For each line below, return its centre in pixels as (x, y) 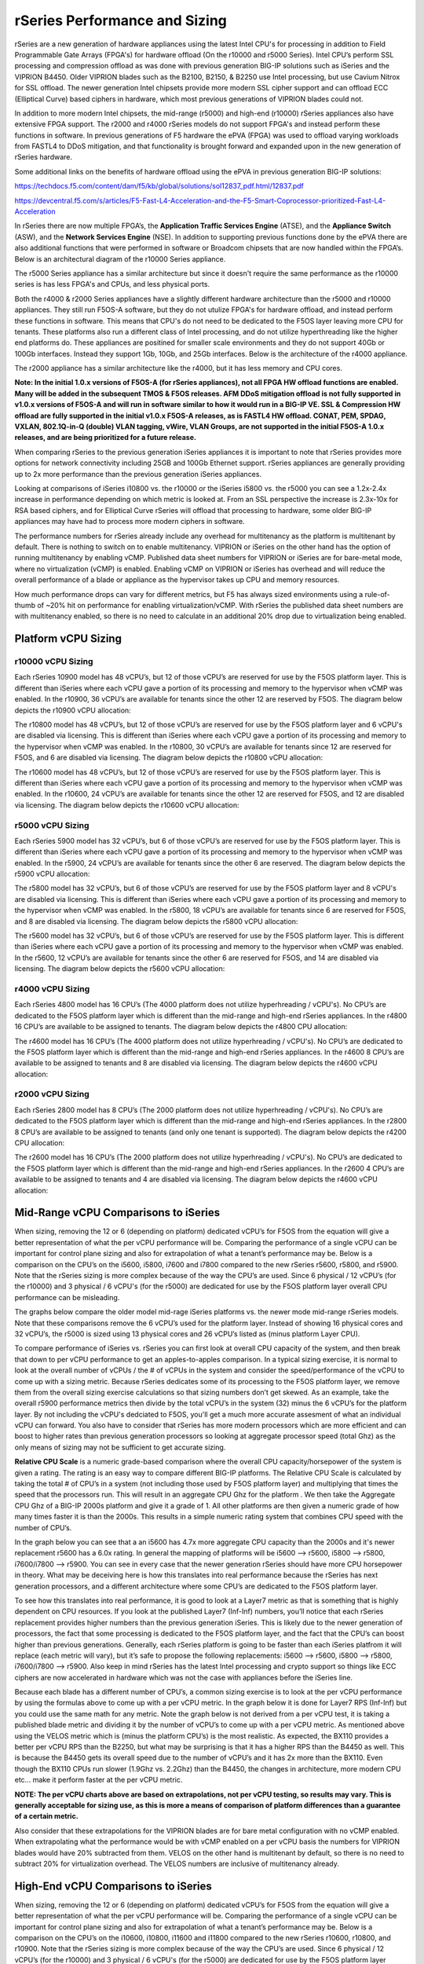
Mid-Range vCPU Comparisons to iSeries (117, 1213)
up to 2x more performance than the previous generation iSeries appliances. (138, 474)
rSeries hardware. (44, 157)
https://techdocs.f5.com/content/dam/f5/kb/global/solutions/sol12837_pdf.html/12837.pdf (159, 186)
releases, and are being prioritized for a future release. (105, 438)
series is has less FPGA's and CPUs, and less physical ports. (112, 284)
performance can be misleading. (67, 1297)
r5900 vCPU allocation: (52, 874)
